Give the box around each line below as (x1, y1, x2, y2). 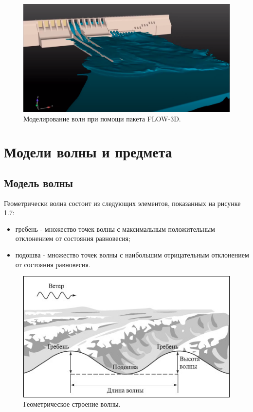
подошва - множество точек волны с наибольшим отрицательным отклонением (15, 250, 249, 260)
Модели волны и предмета (4, 142, 172, 162)
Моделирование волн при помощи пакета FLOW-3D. (23, 113, 181, 123)
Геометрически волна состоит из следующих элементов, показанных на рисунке (4, 198, 241, 208)
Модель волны (4, 175, 73, 190)
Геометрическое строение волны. (23, 399, 121, 409)
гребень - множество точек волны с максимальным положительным (15, 223, 215, 234)
